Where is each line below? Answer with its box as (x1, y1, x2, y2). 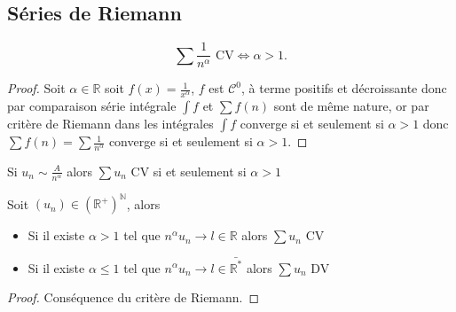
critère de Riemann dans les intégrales (7, 114, 214, 133)
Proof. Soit (7, 79, 66, 97)
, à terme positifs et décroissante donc (241, 79, 447, 97)
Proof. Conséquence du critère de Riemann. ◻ (7, 288, 260, 307)
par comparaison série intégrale (7, 97, 177, 115)
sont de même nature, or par (273, 97, 429, 115)
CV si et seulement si (130, 161, 247, 180)
